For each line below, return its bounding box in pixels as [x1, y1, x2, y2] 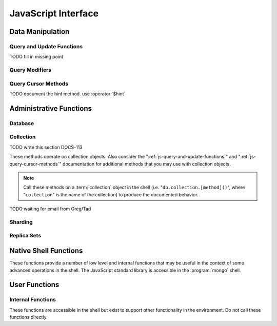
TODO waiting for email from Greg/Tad [9, 206, 91, 212]
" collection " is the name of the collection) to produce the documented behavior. [23, 191, 199, 197]
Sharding [9, 218, 33, 226]
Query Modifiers [9, 67, 51, 74]
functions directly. [9, 314, 48, 320]
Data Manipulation [9, 27, 70, 36]
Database [9, 119, 34, 127]
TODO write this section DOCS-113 [9, 144, 83, 150]
